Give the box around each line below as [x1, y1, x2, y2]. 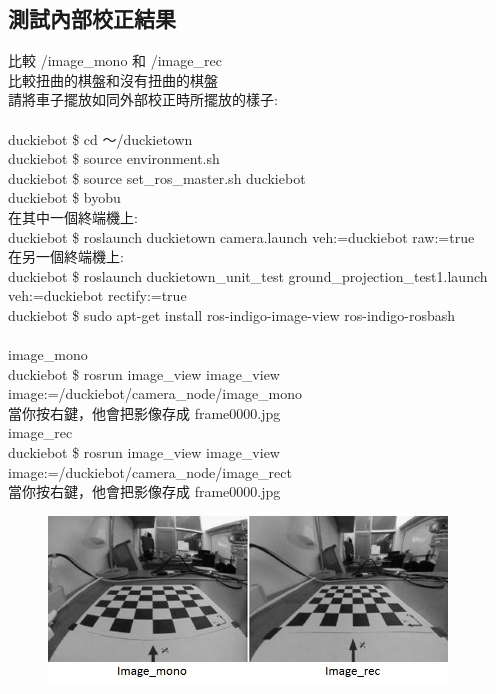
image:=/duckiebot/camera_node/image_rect [8, 461, 292, 482]
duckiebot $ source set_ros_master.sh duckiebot [8, 167, 306, 188]
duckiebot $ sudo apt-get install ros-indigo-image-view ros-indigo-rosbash [8, 304, 456, 325]
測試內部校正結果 [8, 3, 176, 34]
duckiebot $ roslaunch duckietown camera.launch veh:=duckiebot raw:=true [8, 226, 475, 247]
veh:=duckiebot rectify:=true [8, 285, 187, 306]
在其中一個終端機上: [8, 206, 138, 227]
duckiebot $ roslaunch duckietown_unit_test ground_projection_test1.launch [8, 265, 488, 286]
